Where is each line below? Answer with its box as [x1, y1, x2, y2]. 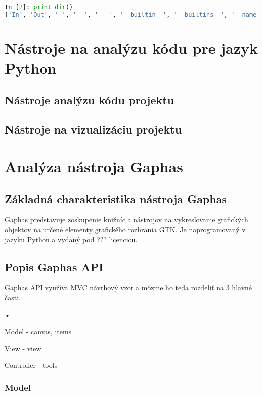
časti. [5, 292, 21, 303]
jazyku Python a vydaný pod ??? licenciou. [5, 234, 138, 244]
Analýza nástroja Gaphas [5, 156, 183, 177]
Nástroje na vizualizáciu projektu [5, 121, 182, 137]
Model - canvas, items [5, 326, 72, 337]
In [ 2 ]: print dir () [5, 4, 73, 11]
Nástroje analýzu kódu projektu [5, 92, 174, 107]
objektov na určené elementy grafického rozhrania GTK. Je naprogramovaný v [5, 224, 246, 235]
